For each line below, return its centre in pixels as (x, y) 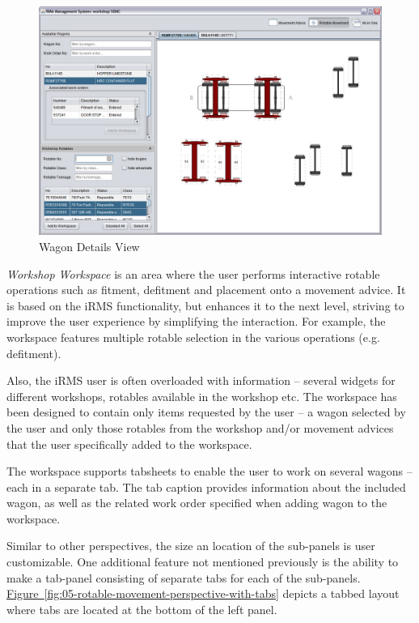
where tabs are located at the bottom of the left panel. (142, 609)
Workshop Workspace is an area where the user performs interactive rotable (193, 273)
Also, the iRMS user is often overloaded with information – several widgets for (201, 380)
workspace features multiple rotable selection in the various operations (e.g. (193, 337)
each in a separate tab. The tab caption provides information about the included (206, 486)
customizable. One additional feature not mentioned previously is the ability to (203, 562)
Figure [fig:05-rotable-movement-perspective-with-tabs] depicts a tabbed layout (203, 593)
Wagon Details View (89, 246)
